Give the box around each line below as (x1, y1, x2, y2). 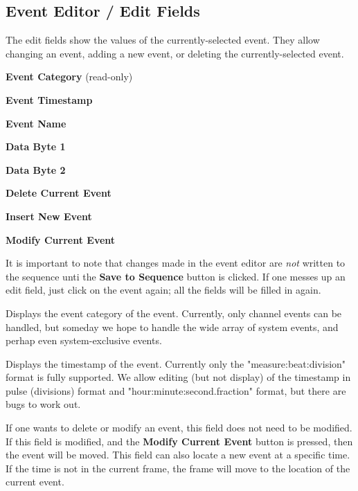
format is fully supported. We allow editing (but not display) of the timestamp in (6, 370, 351, 384)
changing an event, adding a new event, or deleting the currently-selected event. (6, 46, 344, 60)
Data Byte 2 (6, 162, 66, 177)
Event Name (6, 116, 66, 130)
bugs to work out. (6, 397, 81, 411)
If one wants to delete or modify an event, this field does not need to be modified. (6, 420, 352, 435)
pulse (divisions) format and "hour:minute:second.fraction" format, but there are (6, 383, 346, 398)
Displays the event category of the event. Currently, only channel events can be (6, 305, 342, 320)
